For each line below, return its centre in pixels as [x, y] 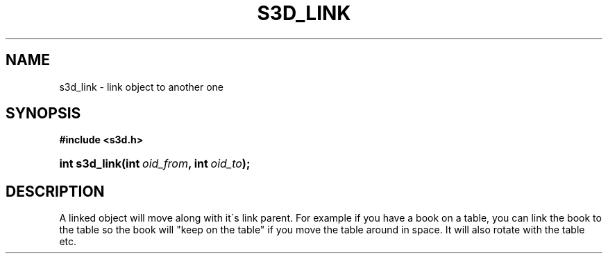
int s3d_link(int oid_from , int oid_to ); [155, 164]
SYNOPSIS [43, 114]
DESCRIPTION [55, 191]
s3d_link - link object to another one [141, 87]
